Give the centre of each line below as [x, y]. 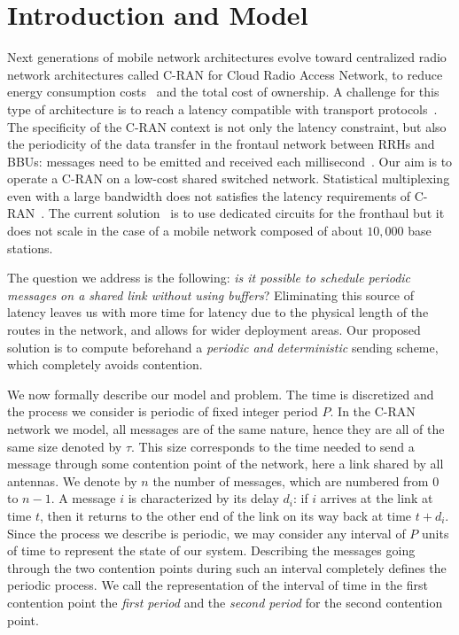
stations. [30, 248]
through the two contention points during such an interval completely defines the [227, 567]
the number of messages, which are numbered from [291, 480]
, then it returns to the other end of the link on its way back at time [226, 515]
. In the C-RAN [373, 411]
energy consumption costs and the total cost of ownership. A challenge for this [223, 92]
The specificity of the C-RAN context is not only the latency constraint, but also [227, 126]
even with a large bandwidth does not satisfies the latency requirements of [209, 195]
